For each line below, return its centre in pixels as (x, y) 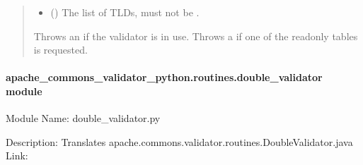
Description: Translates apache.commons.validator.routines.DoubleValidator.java (179, 141)
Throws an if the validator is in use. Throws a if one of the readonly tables (196, 36)
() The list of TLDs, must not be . (125, 12)
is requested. (60, 50)
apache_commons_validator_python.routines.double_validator (164, 77)
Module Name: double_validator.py (83, 118)
